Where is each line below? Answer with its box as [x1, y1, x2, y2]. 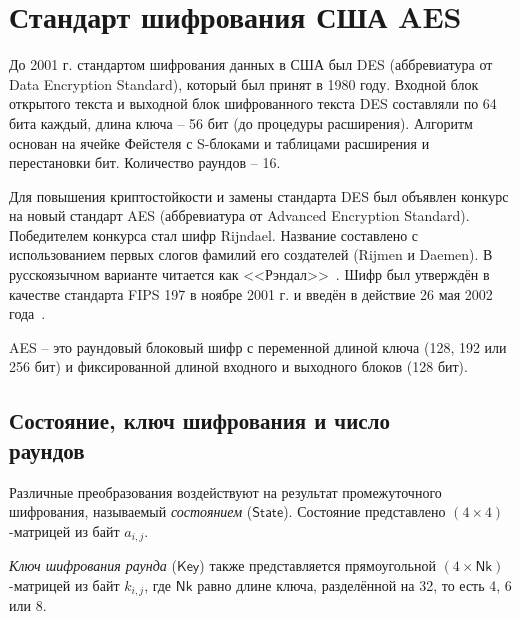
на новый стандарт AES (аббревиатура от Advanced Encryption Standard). [9, 205, 470, 226]
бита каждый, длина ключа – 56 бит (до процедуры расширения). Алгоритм [9, 112, 473, 133]
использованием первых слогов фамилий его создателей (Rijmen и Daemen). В [9, 244, 493, 265]
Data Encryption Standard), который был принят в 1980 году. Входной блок [9, 73, 479, 94]
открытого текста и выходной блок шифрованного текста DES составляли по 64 [9, 93, 497, 114]
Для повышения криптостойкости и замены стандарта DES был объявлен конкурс [9, 185, 509, 206]
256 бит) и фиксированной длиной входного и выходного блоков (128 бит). [9, 356, 468, 377]
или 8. [9, 595, 47, 616]
